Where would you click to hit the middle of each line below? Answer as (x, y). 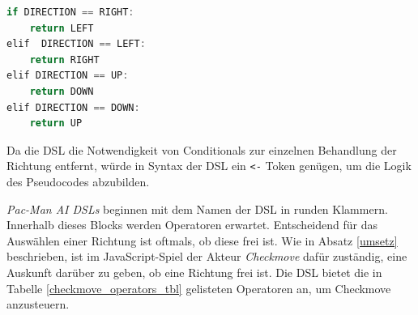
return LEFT (62, 28)
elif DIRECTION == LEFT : (76, 44)
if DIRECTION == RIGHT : (70, 12)
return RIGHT (64, 60)
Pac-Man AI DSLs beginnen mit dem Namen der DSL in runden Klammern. (197, 209)
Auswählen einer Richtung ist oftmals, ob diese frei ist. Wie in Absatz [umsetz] (202, 240)
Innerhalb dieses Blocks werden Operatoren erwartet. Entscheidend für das (192, 225)
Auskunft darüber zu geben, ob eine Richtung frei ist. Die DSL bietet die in (194, 272)
